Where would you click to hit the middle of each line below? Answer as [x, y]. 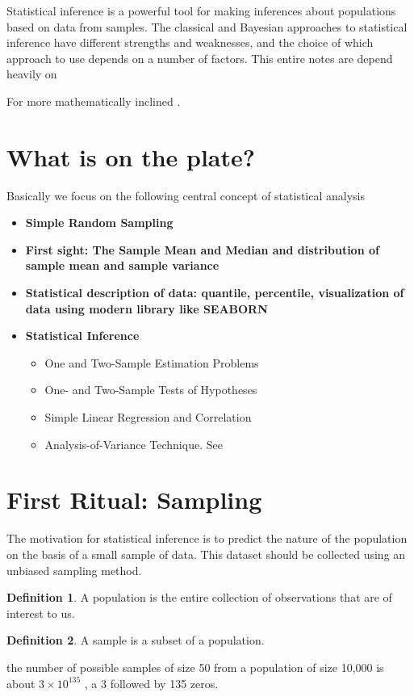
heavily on [32, 74]
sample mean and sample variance [122, 265]
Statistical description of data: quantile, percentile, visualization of [215, 293]
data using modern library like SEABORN [146, 308]
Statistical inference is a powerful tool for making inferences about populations [201, 10]
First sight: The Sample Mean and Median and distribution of [202, 249]
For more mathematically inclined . [94, 101]
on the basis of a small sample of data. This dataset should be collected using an [206, 554]
